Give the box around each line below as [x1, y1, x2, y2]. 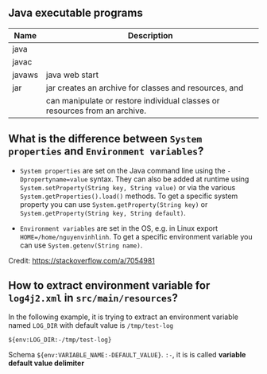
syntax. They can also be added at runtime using [89, 174, 250, 184]
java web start [46, 69, 99, 80]
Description [127, 29, 173, 41]
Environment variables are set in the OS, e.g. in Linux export [19, 223, 219, 233]
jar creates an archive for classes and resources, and [46, 82, 244, 93]
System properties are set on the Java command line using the [19, 166, 226, 175]
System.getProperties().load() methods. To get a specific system [19, 191, 238, 201]
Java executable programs [8, 6, 143, 20]
